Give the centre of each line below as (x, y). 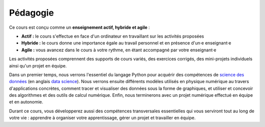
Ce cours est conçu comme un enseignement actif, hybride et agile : (79, 27)
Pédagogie (31, 13)
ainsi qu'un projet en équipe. (38, 65)
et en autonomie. (26, 102)
